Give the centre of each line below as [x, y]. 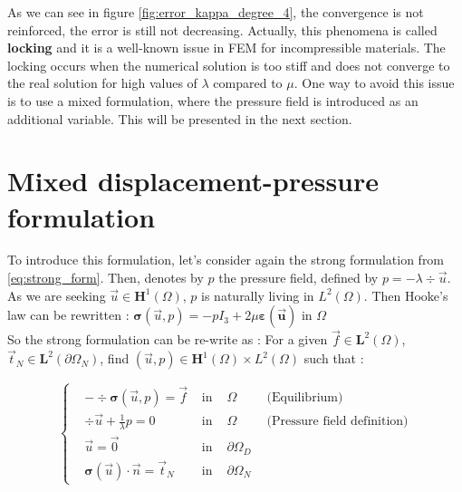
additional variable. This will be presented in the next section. [180, 118]
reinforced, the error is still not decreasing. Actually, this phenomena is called [222, 29]
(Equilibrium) [305, 397]
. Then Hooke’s [406, 295]
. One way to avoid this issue [374, 83]
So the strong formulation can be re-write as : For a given [168, 339]
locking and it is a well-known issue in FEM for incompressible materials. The [226, 48]
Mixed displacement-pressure [193, 181]
